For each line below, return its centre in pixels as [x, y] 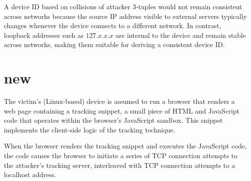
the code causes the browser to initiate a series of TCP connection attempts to [121, 156]
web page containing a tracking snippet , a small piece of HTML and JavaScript [122, 110]
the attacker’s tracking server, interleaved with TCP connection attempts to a [119, 165]
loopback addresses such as [44, 35]
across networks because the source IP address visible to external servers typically [125, 16]
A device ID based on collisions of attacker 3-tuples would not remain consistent [123, 6]
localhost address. [30, 174]
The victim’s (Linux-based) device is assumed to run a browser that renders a [119, 101]
